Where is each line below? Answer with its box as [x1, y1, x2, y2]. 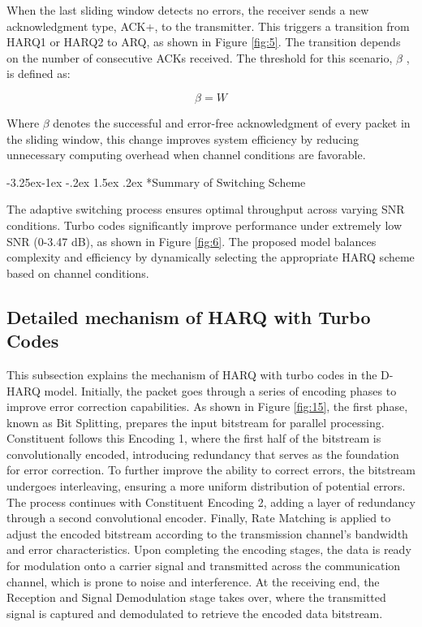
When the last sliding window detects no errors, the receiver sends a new [6, 2, 369, 18]
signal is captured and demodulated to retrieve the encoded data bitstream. [6, 604, 383, 621]
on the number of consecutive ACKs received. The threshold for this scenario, [6, 49, 393, 66]
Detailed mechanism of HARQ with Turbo [6, 304, 371, 329]
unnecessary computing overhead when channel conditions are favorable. [6, 146, 366, 163]
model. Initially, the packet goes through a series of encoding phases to [44, 382, 397, 399]
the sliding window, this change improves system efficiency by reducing [6, 130, 360, 147]
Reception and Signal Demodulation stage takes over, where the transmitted [6, 589, 386, 606]
